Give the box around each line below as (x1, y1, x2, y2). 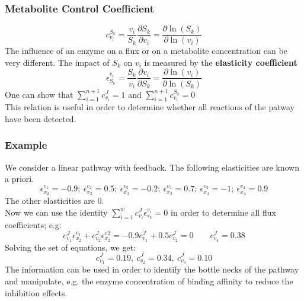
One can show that (5, 88, 73, 100)
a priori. (5, 172, 34, 185)
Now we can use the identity (5, 206, 108, 218)
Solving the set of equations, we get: (5, 241, 136, 253)
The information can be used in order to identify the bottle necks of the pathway (5, 263, 299, 276)
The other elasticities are (5, 194, 95, 206)
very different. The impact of (5, 56, 110, 68)
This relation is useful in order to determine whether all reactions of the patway (5, 101, 295, 113)
